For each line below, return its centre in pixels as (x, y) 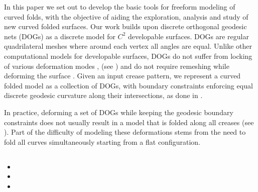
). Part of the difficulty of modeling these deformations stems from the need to (125, 132)
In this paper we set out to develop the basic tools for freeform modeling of (120, 7)
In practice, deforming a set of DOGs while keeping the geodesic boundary (119, 112)
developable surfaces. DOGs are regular (188, 36)
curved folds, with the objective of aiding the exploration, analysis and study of (126, 16)
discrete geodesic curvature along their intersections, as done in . (103, 95)
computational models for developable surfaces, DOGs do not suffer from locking (128, 56)
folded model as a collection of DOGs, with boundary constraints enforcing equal (128, 85)
